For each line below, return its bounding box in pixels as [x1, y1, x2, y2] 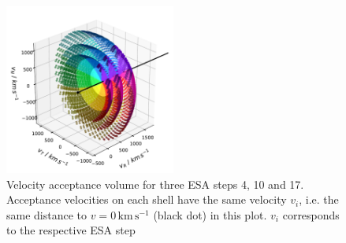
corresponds [282, 206, 340, 223]
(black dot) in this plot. [153, 206, 267, 223]
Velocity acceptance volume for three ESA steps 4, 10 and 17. [6, 175, 304, 192]
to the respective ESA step [6, 222, 136, 238]
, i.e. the [299, 191, 339, 208]
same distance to [6, 206, 87, 223]
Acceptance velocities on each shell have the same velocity [6, 191, 287, 208]
